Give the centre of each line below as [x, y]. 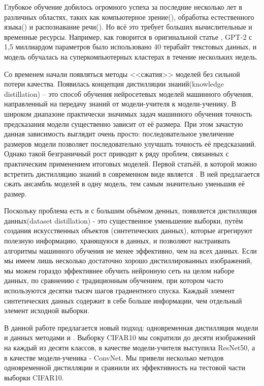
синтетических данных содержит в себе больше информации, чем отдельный [123, 300]
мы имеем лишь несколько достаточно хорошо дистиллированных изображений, [128, 260]
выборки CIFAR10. [34, 377]
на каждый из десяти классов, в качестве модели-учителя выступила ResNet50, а [130, 347]
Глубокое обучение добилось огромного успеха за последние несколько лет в [123, 7]
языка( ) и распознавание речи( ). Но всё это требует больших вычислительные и [128, 27]
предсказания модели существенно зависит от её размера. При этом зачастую [124, 123]
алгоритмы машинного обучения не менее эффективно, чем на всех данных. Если [130, 250]
